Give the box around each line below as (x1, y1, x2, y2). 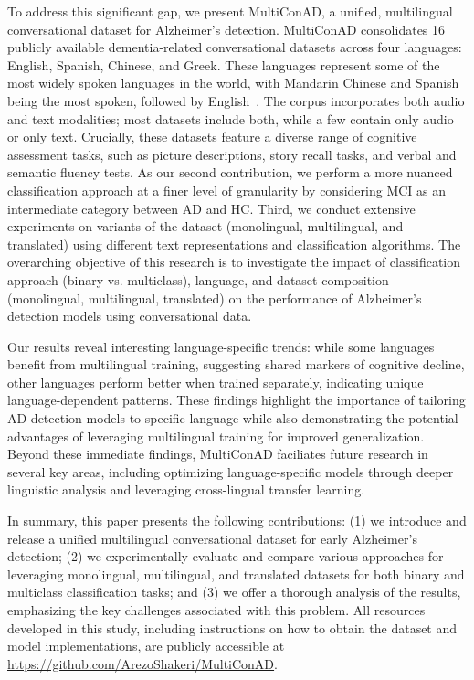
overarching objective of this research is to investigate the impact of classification (7, 252, 461, 271)
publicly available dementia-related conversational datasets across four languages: (7, 37, 462, 57)
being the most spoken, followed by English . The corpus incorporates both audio (7, 90, 465, 110)
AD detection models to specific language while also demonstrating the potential (7, 409, 458, 428)
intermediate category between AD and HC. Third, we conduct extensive (7, 198, 416, 218)
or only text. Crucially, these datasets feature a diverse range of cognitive (7, 127, 417, 146)
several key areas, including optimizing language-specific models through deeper (7, 462, 454, 481)
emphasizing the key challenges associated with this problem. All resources (7, 600, 426, 619)
